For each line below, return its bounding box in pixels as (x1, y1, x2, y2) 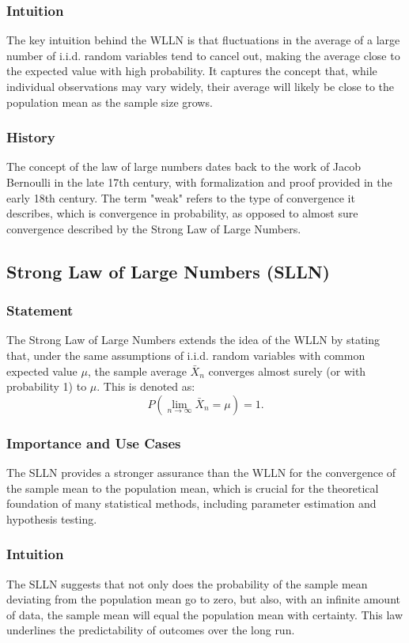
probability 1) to (6, 378, 87, 395)
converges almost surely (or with (208, 362, 366, 379)
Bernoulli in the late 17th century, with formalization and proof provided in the (6, 174, 392, 190)
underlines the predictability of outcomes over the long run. (6, 622, 295, 638)
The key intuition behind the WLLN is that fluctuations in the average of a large (6, 32, 400, 48)
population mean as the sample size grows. (6, 93, 213, 110)
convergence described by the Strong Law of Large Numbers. (6, 220, 301, 236)
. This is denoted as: (97, 378, 195, 395)
